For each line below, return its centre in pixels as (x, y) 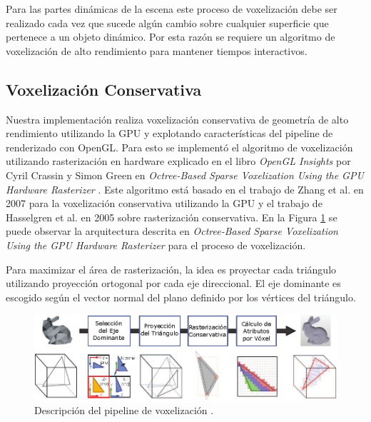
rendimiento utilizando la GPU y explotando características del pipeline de (169, 133)
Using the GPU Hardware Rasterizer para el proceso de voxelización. (156, 245)
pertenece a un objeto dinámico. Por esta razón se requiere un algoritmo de (171, 37)
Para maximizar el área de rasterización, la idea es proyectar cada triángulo (171, 269)
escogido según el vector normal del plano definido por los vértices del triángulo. (181, 297)
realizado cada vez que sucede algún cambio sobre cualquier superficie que (167, 22)
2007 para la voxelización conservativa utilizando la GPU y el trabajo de (164, 203)
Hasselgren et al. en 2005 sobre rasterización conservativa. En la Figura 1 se (172, 217)
